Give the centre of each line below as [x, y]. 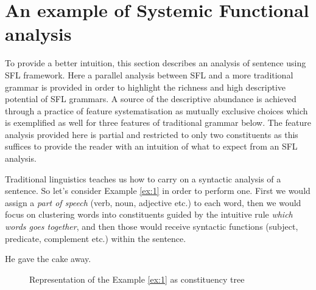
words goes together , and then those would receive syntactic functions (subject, [152, 226]
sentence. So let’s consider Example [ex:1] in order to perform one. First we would [158, 191]
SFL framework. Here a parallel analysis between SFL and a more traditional [149, 74]
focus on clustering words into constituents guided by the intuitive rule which [149, 214]
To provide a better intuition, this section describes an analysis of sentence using [156, 63]
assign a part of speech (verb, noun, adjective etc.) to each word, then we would [153, 202]
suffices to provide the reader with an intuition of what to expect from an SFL [151, 146]
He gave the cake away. [48, 259]
